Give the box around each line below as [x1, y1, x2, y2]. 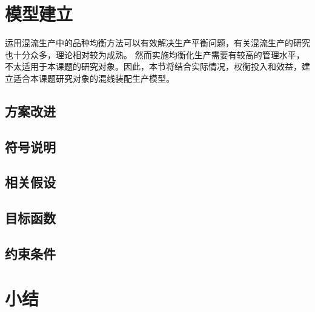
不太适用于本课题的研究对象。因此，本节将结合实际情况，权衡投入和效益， [5, 60, 302, 73]
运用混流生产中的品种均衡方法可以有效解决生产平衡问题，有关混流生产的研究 [5, 36, 310, 49]
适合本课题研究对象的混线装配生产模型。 [13, 71, 174, 84]
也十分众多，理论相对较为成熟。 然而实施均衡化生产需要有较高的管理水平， [5, 48, 305, 61]
